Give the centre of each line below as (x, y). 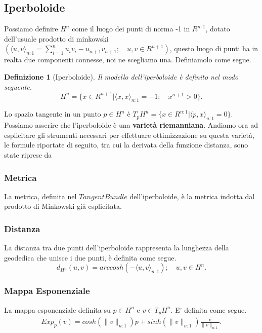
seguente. (18, 86)
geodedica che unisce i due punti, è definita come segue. (90, 257)
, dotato (218, 29)
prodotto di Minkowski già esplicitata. (63, 206)
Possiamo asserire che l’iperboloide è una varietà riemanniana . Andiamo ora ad (131, 125)
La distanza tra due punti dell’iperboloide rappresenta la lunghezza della (117, 248)
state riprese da (28, 155)
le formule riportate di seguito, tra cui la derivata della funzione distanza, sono (126, 145)
